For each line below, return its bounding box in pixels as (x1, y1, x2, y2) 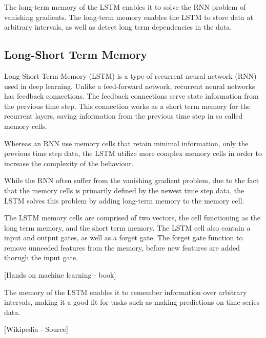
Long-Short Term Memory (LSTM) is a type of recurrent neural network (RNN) (4, 70, 257, 81)
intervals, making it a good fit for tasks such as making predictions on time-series (4, 297, 260, 307)
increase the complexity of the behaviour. (4, 157, 134, 168)
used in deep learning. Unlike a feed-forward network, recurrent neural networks (4, 80, 255, 91)
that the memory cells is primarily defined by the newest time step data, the (4, 185, 244, 195)
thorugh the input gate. (4, 252, 78, 263)
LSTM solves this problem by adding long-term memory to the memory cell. (4, 195, 244, 206)
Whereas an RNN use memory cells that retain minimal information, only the (4, 138, 249, 148)
